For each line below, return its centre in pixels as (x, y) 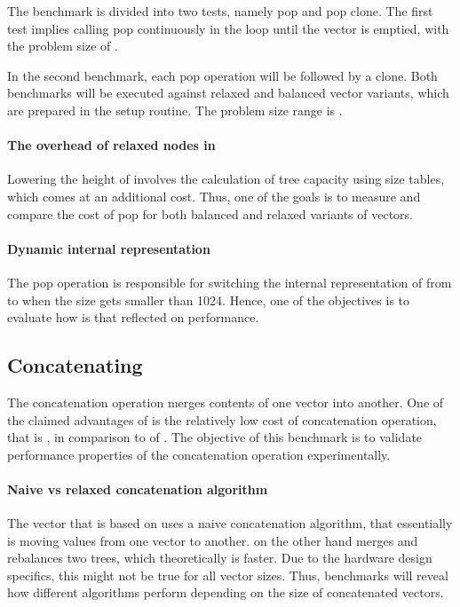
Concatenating (75, 365)
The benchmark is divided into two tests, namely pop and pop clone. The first (220, 11)
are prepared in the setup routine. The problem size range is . (175, 110)
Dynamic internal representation (109, 248)
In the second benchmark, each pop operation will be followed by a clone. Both (222, 75)
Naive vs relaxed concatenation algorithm (138, 489)
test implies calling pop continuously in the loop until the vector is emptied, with (228, 28)
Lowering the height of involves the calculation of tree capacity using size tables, (226, 179)
